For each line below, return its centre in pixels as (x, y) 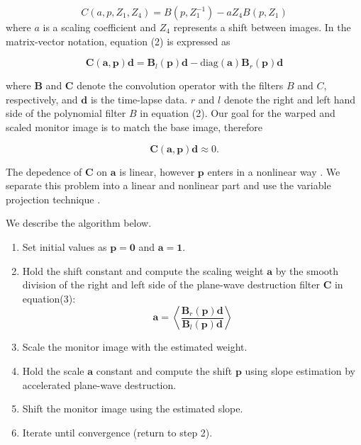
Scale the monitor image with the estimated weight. (135, 347)
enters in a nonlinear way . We (274, 171)
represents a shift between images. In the (262, 27)
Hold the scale (53, 370)
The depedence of (44, 171)
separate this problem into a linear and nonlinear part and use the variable (168, 185)
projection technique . (53, 199)
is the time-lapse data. (139, 99)
